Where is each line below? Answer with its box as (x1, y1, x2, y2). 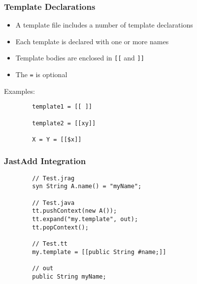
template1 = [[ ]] (32, 103, 92, 111)
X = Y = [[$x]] (32, 136, 82, 143)
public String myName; (32, 273, 106, 280)
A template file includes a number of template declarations (15, 20, 193, 30)
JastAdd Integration (4, 154, 86, 167)
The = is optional (15, 69, 67, 80)
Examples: (4, 85, 35, 96)
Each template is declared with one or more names (15, 36, 169, 46)
